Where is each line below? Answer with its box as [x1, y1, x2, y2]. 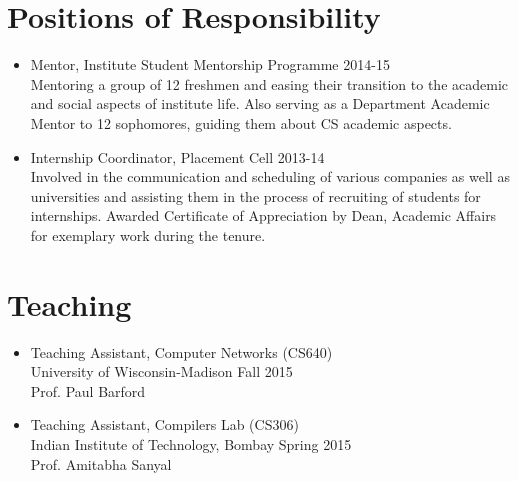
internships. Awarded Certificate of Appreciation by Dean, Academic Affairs [30, 205, 497, 226]
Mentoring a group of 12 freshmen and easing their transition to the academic [30, 73, 509, 94]
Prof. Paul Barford [30, 380, 146, 401]
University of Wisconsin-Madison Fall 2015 [30, 361, 293, 382]
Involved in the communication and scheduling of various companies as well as [30, 166, 510, 187]
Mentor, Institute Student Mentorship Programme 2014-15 [30, 54, 390, 75]
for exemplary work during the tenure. [30, 224, 266, 245]
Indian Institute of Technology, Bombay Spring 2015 [30, 433, 352, 454]
